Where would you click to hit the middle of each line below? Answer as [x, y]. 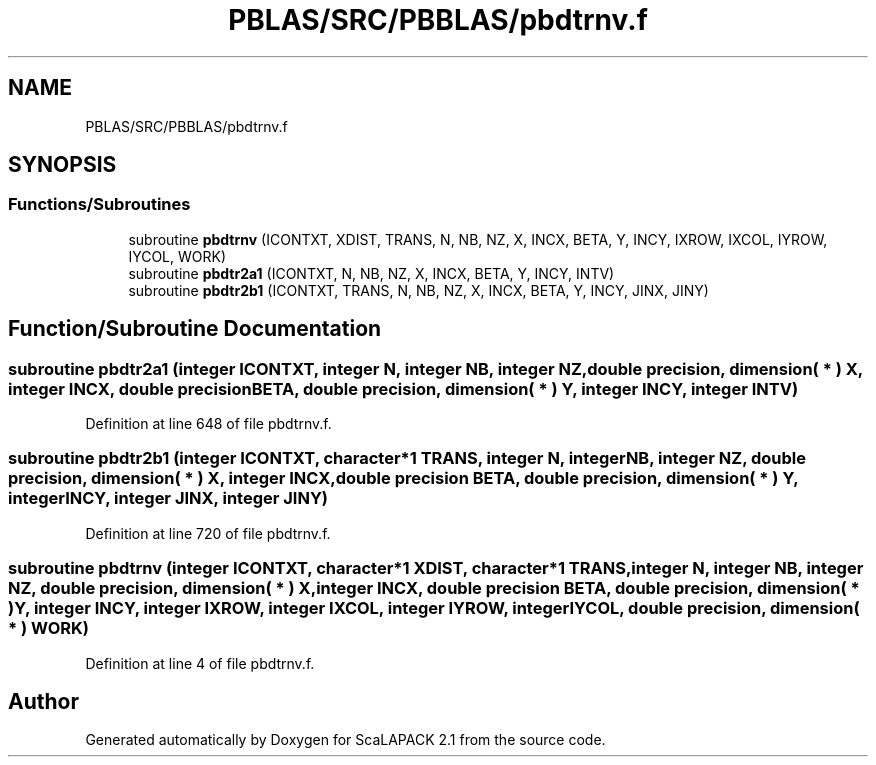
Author [43, 701]
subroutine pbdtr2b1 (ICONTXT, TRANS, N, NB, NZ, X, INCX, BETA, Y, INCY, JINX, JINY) [418, 290]
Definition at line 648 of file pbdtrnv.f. [208, 424]
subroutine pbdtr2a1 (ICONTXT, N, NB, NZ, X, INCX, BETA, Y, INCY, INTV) [371, 273]
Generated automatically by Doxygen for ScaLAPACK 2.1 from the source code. [345, 740]
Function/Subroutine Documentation [195, 329]
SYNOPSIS [62, 165]
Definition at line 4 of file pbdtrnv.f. [200, 663]
